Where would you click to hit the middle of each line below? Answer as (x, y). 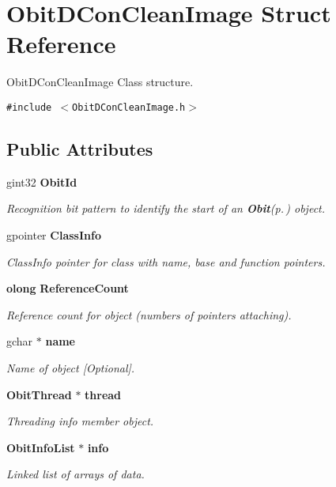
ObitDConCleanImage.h (129, 107)
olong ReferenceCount (68, 288)
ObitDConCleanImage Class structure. (100, 82)
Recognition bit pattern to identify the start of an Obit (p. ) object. (166, 208)
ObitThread (39, 394)
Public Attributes (80, 148)
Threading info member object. (80, 421)
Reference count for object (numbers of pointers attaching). (149, 314)
